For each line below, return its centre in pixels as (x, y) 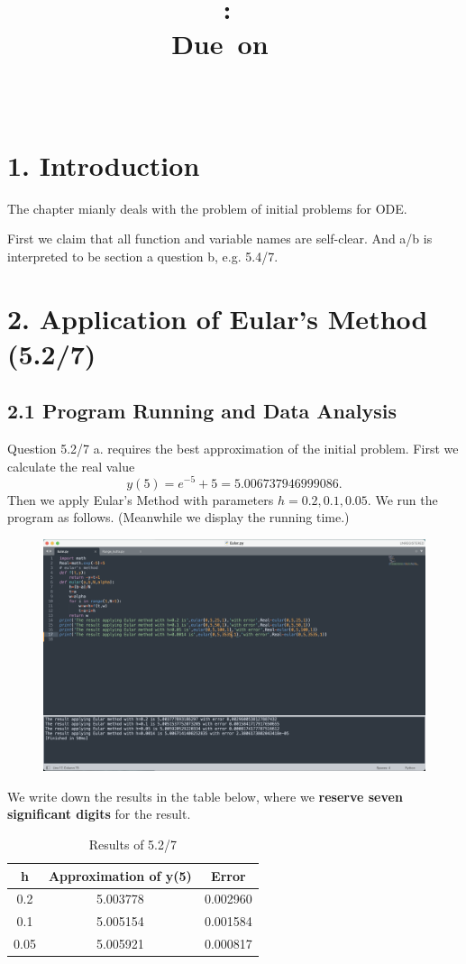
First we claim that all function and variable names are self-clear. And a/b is (220, 239)
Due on (220, 44)
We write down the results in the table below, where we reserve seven (205, 796)
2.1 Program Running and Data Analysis (202, 411)
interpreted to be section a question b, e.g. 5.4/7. (143, 256)
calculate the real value (71, 466)
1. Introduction (104, 165)
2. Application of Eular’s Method (218, 318)
